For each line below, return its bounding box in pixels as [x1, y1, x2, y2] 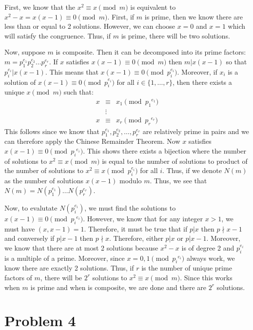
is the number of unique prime [141, 263, 232, 273]
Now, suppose [4, 47, 45, 57]
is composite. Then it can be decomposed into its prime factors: [56, 47, 246, 57]
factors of [4, 272, 32, 282]
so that [226, 56, 247, 66]
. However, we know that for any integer [83, 213, 203, 223]
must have [4, 223, 35, 233]
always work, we [186, 252, 235, 263]
